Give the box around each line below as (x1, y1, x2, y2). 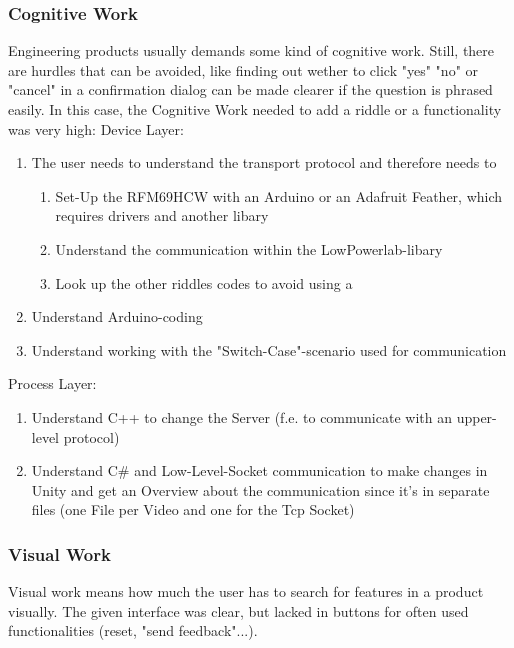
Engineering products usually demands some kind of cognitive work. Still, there (8, 40, 495, 61)
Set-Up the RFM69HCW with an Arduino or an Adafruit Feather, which (55, 185, 503, 206)
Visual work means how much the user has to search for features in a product (8, 581, 484, 602)
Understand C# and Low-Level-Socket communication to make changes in (31, 460, 488, 481)
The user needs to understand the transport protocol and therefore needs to (31, 152, 497, 173)
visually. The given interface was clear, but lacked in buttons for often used (8, 600, 469, 621)
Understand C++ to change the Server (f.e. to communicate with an (31, 406, 452, 427)
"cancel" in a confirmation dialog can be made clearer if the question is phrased (8, 79, 493, 100)
